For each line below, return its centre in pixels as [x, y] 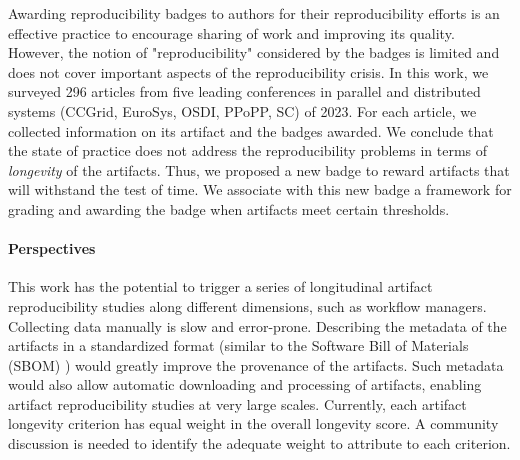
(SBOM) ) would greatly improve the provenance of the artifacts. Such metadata [256, 364]
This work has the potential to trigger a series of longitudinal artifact [220, 286]
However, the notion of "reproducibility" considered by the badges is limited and [254, 52]
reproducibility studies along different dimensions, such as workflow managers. [247, 305]
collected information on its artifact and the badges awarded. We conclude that [251, 130]
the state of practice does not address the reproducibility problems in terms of [248, 150]
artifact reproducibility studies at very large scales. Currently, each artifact [237, 403]
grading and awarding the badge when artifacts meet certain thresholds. [229, 208]
